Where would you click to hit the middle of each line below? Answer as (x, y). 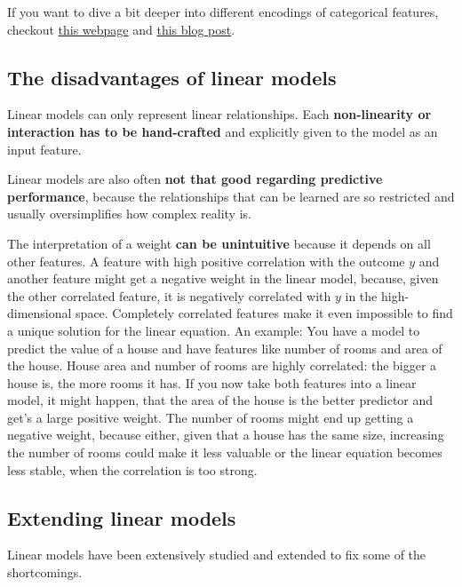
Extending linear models (122, 517)
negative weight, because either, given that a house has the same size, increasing (226, 435)
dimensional (40, 313)
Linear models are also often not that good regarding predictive (195, 179)
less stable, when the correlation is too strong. (132, 469)
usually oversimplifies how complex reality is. (129, 214)
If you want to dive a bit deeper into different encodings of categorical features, (223, 12)
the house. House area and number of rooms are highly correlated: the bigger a (222, 365)
